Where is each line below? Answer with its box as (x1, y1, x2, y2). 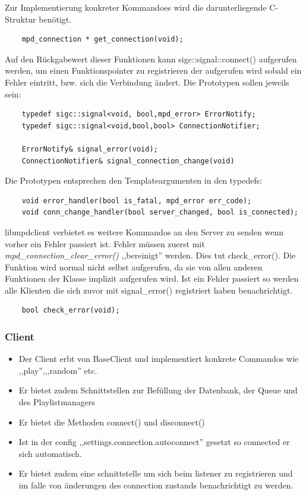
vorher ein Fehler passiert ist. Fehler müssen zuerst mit (5, 237, 205, 250)
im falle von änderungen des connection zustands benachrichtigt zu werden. (18, 479, 294, 491)
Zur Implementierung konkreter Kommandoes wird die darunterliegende (5, 1, 267, 13)
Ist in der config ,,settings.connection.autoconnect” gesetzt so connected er (18, 436, 290, 448)
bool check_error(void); (21, 306, 120, 315)
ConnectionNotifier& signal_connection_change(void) (21, 156, 235, 165)
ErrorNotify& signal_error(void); (21, 144, 158, 153)
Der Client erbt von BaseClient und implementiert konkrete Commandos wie (18, 352, 299, 365)
